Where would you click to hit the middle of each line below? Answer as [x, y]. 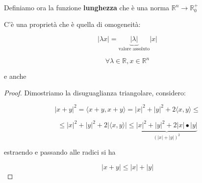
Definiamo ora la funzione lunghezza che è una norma [87, 7]
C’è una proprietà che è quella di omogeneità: [72, 24]
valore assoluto [134, 49]
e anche [15, 76]
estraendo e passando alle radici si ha [60, 152]
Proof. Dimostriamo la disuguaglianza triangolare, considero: [95, 92]
